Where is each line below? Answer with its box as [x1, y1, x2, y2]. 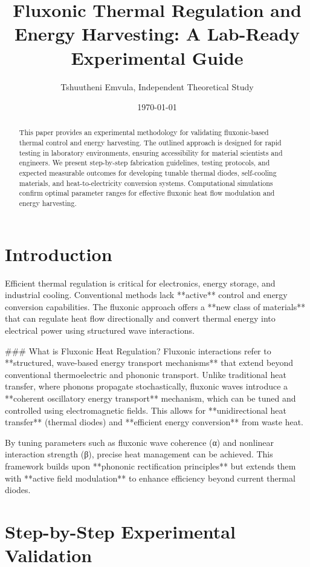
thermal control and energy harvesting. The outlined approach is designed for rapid [19, 138, 282, 148]
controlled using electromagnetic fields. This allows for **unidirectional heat [5, 403, 286, 416]
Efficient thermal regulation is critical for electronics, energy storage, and [5, 276, 276, 289]
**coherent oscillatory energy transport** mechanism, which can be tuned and [5, 392, 296, 405]
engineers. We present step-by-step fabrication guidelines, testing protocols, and [19, 157, 270, 168]
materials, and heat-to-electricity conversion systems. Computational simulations [19, 177, 273, 188]
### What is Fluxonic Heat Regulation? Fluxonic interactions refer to [5, 344, 271, 357]
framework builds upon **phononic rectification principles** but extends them [5, 459, 296, 472]
